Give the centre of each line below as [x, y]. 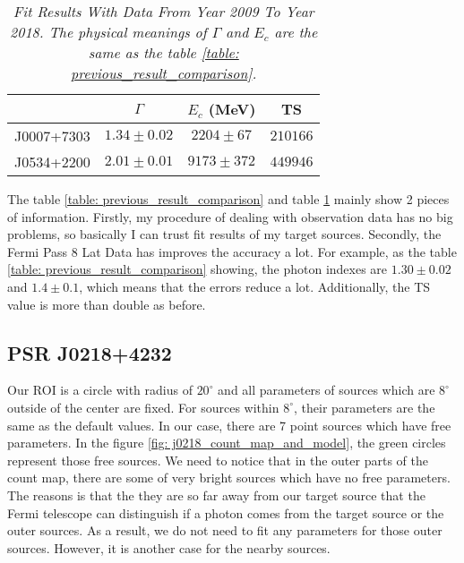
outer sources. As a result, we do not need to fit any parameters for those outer [225, 530]
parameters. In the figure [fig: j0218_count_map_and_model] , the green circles [227, 443]
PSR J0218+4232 [90, 352]
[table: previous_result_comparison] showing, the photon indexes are [198, 269]
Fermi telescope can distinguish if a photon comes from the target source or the [226, 512]
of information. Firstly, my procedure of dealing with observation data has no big [230, 216]
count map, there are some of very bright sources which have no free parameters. [229, 478]
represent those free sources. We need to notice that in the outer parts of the [218, 460]
